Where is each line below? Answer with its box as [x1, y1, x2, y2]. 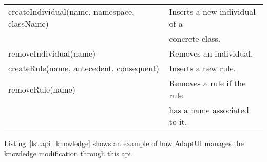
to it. [169, 116, 187, 128]
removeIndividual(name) [8, 47, 96, 59]
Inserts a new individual [169, 6, 256, 17]
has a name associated [169, 104, 249, 116]
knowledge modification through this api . [4, 148, 133, 158]
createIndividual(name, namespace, [8, 6, 135, 17]
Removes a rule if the [169, 77, 246, 89]
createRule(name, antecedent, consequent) [8, 62, 160, 74]
